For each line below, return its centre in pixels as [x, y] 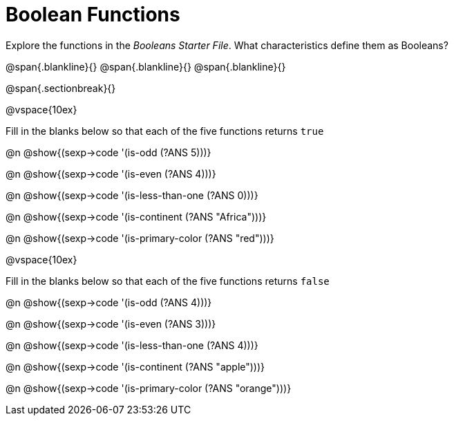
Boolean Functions [93, 15]
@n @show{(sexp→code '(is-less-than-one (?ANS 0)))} [132, 195]
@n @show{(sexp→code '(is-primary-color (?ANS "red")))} [140, 238]
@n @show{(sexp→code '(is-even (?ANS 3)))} [111, 324]
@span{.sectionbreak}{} [61, 88]
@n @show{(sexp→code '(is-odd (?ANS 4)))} [109, 302]
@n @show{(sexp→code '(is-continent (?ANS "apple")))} [135, 366]
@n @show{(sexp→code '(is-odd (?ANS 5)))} [108, 152]
